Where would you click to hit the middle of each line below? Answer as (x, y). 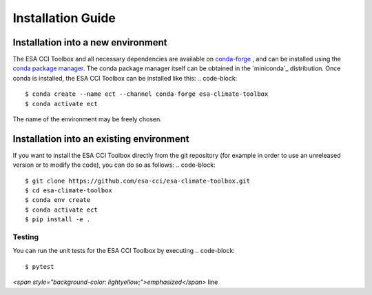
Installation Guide (64, 18)
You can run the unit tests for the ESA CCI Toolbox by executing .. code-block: (124, 251)
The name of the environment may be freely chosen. (87, 119)
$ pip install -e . (58, 220)
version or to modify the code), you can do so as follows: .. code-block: (114, 165)
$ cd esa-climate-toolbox (69, 191)
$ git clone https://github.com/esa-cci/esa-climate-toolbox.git (138, 181)
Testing (26, 237)
